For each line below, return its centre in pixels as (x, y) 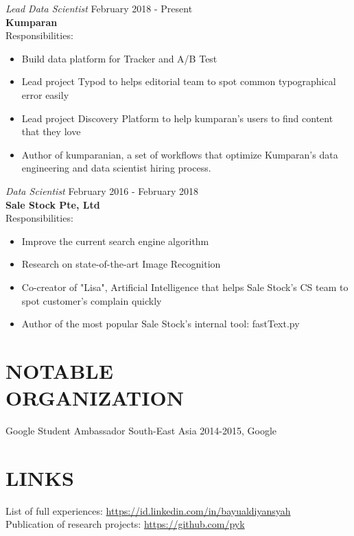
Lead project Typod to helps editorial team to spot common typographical (179, 81)
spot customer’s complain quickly (92, 300)
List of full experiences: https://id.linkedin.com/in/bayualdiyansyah (148, 510)
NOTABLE (59, 370)
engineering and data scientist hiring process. (116, 168)
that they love (51, 131)
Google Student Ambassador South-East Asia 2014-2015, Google (141, 430)
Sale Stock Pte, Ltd (53, 204)
